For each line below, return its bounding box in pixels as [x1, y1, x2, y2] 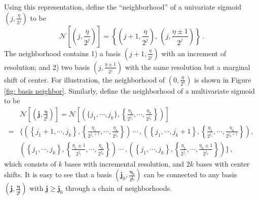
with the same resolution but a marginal [125, 61, 250, 72]
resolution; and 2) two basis [4, 61, 90, 72]
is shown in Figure [194, 74, 251, 85]
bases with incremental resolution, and [64, 158, 184, 169]
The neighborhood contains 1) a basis [4, 48, 121, 58]
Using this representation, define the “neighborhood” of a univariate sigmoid [4, 2, 241, 12]
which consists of [4, 158, 56, 169]
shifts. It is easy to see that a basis [4, 169, 112, 180]
